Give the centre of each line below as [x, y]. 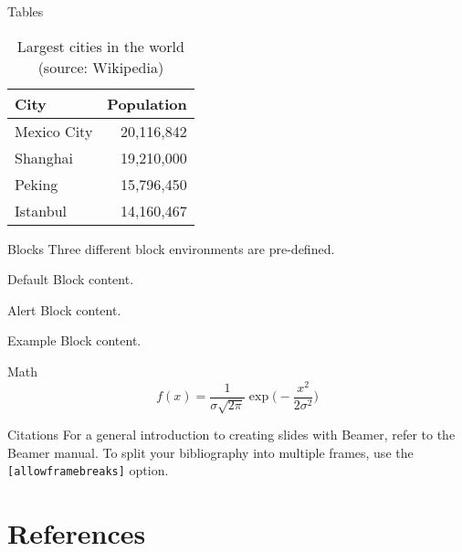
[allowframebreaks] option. [88, 470]
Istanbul [41, 210]
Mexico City [54, 131]
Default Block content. [71, 279]
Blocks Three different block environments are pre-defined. [171, 248]
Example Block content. [74, 340]
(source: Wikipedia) [101, 67]
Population [147, 103]
